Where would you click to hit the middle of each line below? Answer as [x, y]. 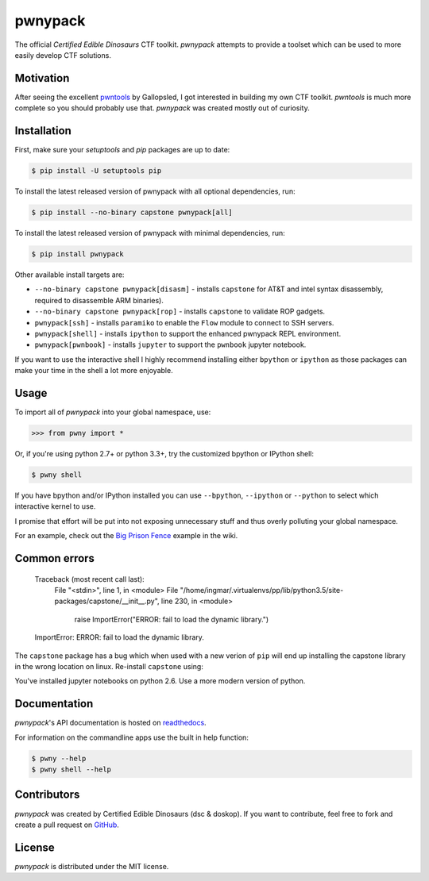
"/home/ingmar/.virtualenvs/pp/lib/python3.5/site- [262, 590]
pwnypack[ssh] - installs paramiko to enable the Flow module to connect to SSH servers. [184, 322]
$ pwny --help [59, 758]
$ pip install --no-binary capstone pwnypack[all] [132, 213]
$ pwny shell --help [71, 769]
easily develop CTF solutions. [63, 55]
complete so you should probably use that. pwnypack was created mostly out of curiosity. [162, 108]
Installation [43, 131]
